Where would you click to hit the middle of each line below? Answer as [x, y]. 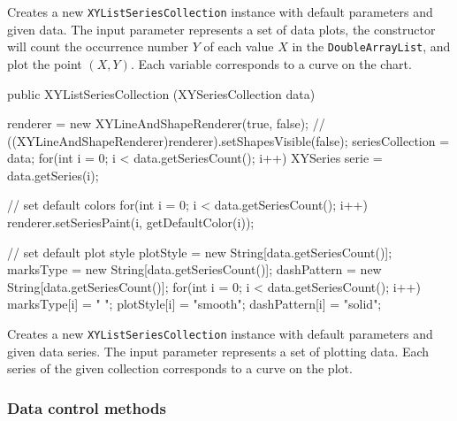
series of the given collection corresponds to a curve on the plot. [180, 368]
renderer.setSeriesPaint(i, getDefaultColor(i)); [131, 222]
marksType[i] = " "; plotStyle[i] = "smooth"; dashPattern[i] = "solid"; [194, 304]
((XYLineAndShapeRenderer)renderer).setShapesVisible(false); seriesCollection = [228, 140]
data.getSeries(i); [53, 175]
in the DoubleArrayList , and [371, 46]
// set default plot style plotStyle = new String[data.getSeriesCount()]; [200, 252]
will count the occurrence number [98, 46]
